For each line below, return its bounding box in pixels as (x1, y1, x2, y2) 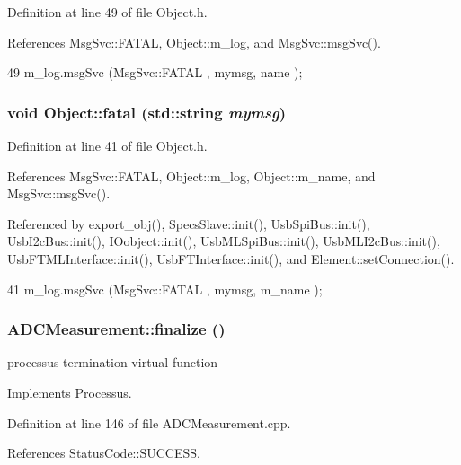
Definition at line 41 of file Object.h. (7, 136, 208, 154)
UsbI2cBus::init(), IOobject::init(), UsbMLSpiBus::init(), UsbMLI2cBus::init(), (7, 232, 440, 250)
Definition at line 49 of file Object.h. (7, 3, 208, 21)
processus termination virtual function (7, 353, 218, 372)
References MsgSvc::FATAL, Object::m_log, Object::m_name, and (7, 166, 376, 185)
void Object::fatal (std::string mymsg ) (7, 101, 287, 123)
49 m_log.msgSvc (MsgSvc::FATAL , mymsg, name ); (7, 63, 303, 82)
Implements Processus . (7, 382, 132, 401)
